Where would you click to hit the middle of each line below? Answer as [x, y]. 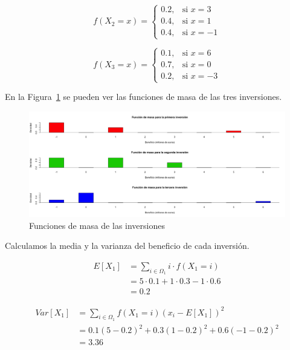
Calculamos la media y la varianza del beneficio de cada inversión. [127, 246]
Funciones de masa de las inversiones [97, 225]
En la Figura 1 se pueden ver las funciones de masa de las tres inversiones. [143, 97]
